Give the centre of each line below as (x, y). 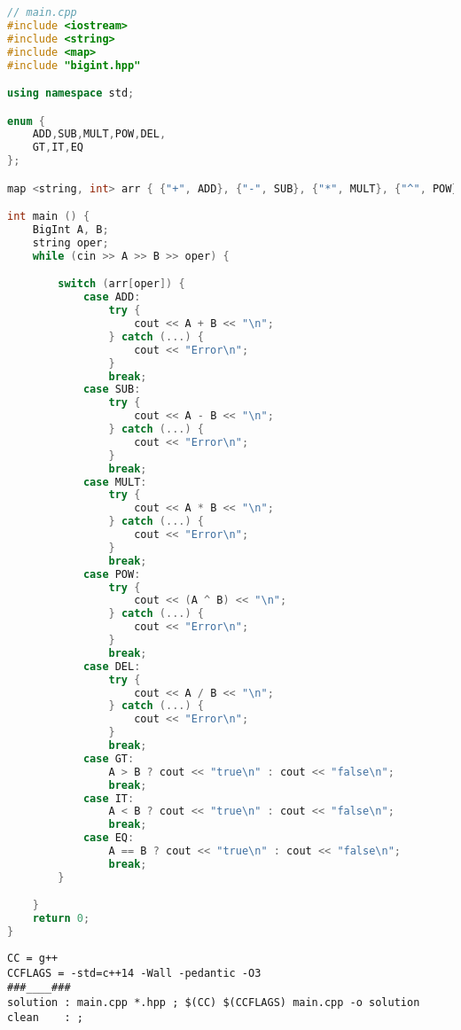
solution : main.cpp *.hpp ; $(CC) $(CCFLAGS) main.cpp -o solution (214, 1002)
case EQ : (109, 838)
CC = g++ (33, 958)
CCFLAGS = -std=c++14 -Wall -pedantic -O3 (134, 973)
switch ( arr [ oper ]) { (121, 284)
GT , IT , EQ (58, 148)
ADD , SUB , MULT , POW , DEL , (99, 134)
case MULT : (115, 482)
